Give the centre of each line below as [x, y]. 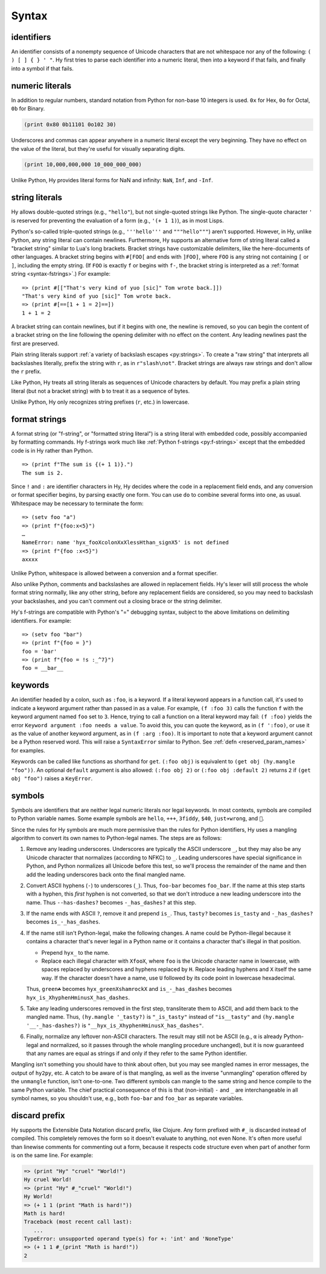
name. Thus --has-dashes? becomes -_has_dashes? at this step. [111, 902]
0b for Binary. [28, 109]
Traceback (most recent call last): [78, 1222]
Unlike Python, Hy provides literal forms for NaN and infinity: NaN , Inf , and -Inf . [112, 180]
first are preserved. [35, 343]
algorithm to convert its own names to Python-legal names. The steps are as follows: [117, 838]
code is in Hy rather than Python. [52, 450]
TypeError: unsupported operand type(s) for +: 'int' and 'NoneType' [129, 1239]
